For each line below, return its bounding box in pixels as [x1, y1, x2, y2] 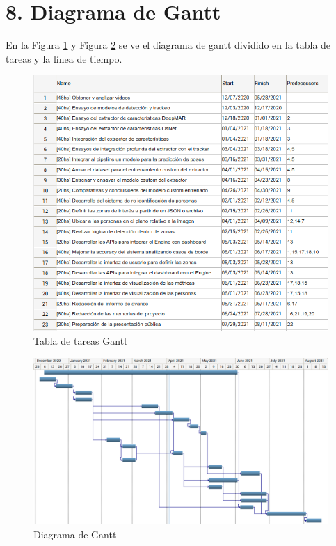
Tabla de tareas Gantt [33, 334, 128, 348]
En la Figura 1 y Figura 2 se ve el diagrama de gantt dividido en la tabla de [6, 38, 331, 52]
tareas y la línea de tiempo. [6, 51, 122, 65]
